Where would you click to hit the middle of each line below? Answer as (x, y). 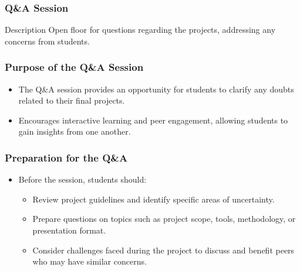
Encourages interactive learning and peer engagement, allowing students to (153, 120)
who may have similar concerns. (90, 261)
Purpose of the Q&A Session (74, 67)
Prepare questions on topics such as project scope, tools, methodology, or (164, 219)
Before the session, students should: (82, 179)
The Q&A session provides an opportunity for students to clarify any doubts (156, 89)
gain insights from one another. (75, 131)
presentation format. (69, 230)
